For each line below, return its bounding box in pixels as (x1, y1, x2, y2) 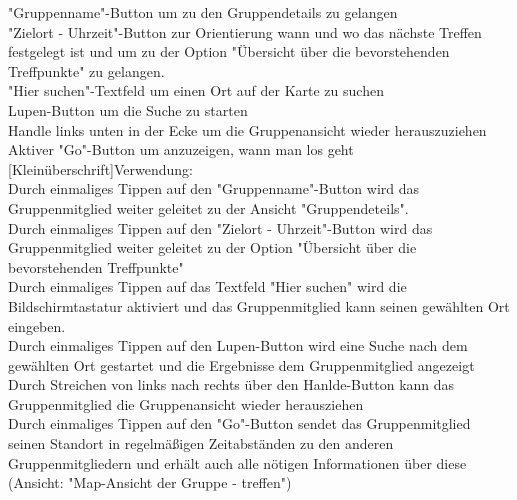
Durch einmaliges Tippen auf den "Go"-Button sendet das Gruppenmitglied (8, 413, 471, 434)
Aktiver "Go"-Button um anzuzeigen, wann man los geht (8, 139, 354, 160)
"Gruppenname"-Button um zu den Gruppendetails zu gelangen (8, 2, 398, 22)
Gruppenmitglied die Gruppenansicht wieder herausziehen (8, 393, 364, 414)
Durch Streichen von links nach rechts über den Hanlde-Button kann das (8, 374, 455, 395)
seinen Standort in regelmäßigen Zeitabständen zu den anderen (8, 433, 394, 454)
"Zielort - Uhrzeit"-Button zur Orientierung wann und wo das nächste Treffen (8, 21, 482, 42)
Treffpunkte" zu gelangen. (8, 60, 165, 81)
